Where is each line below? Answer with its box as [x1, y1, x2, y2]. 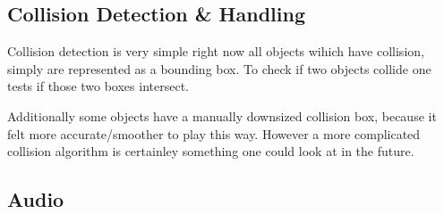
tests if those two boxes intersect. [7, 77, 189, 95]
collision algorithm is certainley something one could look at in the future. [7, 142, 414, 160]
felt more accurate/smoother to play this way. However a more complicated [7, 124, 421, 143]
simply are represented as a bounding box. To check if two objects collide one [7, 59, 431, 78]
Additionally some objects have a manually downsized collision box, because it [7, 106, 437, 125]
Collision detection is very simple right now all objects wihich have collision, [7, 42, 424, 61]
